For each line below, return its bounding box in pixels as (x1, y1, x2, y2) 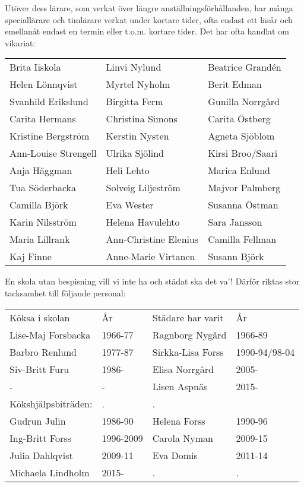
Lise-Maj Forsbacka (9, 327, 91, 341)
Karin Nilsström (9, 215, 77, 229)
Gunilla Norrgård (208, 94, 280, 109)
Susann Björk (208, 249, 264, 264)
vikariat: (5, 36, 36, 49)
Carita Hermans (9, 112, 76, 126)
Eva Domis (152, 448, 198, 462)
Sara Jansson (208, 215, 262, 229)
